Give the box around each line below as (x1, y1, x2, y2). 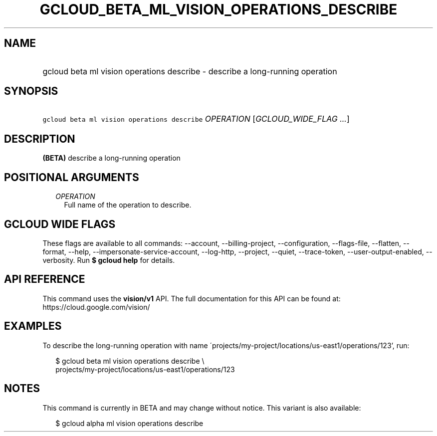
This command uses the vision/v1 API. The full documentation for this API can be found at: (42, 294, 341, 303)
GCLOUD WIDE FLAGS (4, 218, 116, 230)
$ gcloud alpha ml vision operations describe (55, 419, 204, 428)
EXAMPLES (4, 320, 62, 333)
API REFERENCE (4, 273, 85, 286)
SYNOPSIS (4, 85, 58, 98)
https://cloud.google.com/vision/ (42, 302, 150, 311)
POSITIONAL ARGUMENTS (4, 171, 139, 184)
